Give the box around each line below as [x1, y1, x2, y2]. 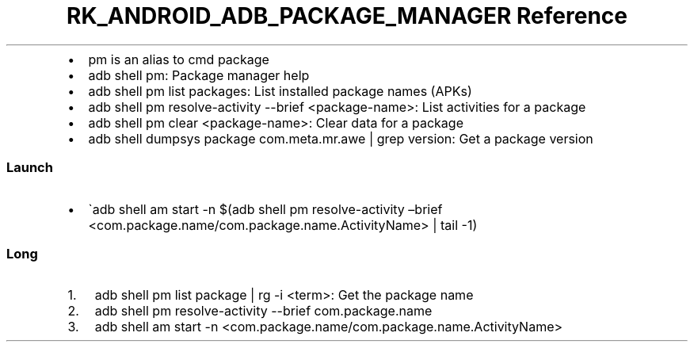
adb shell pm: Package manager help [88, 67, 310, 83]
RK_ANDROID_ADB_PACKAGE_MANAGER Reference [67, 2, 627, 29]
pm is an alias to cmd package [88, 51, 269, 67]
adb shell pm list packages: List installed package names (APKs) [88, 82, 472, 99]
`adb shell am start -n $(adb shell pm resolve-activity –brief [88, 201, 443, 217]
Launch [6, 159, 53, 176]
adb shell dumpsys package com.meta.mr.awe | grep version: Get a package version [88, 130, 593, 147]
